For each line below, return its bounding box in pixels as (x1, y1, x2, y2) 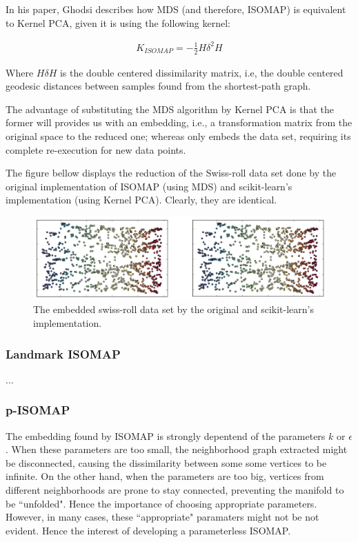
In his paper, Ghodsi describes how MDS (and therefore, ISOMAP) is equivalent (6, 2, 346, 16)
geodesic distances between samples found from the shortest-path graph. (6, 79, 311, 93)
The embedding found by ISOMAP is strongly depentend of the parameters (6, 428, 326, 443)
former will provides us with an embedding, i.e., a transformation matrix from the (6, 115, 352, 130)
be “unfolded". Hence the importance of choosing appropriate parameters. (6, 496, 317, 510)
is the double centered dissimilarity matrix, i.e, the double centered (59, 65, 344, 79)
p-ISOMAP (6, 401, 70, 419)
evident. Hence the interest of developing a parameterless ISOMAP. (6, 523, 291, 537)
